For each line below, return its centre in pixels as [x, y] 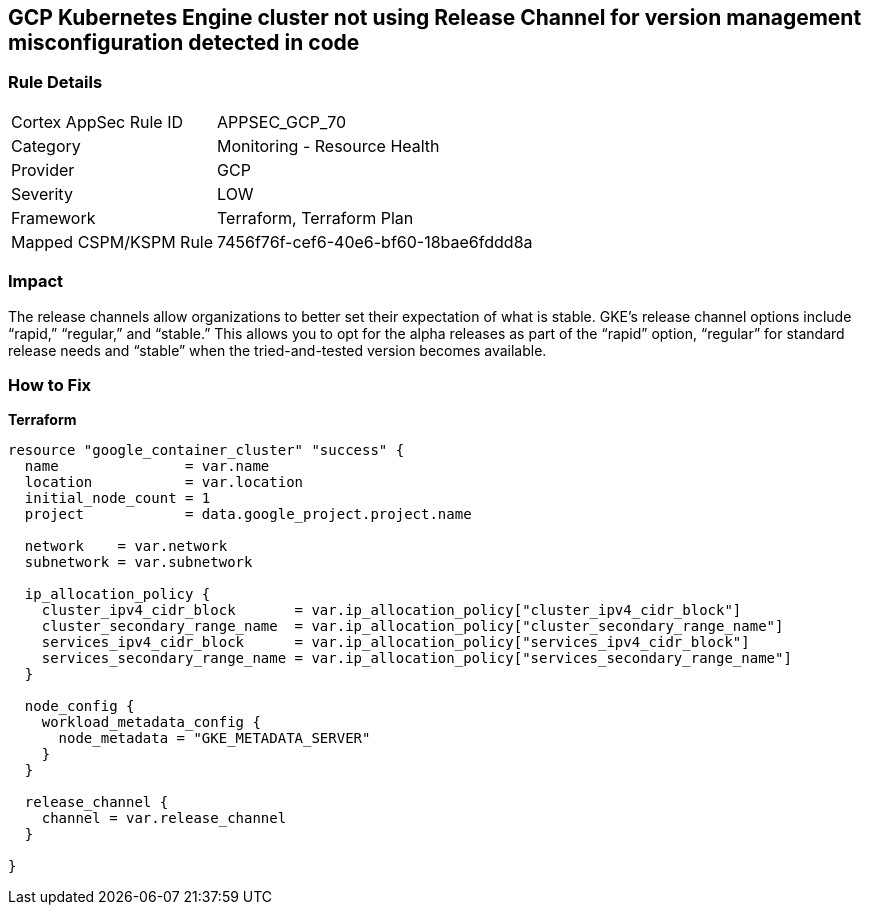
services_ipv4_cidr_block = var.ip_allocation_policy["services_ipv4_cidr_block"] [395, 642]
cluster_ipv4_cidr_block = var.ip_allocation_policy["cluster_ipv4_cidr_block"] [391, 610]
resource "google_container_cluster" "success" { [206, 450]
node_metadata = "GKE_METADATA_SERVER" [214, 738]
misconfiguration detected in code [184, 42]
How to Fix [50, 384]
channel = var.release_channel [164, 818]
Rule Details [55, 82]
